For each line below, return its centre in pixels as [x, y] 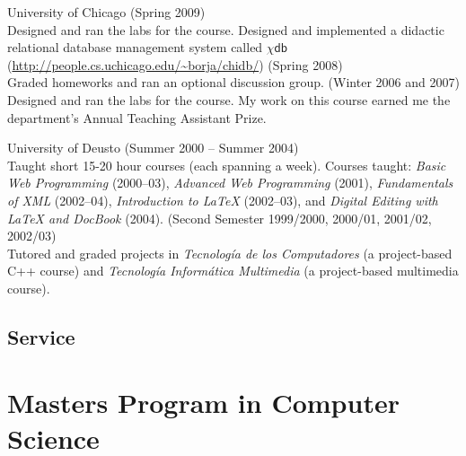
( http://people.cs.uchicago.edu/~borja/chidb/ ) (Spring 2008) [175, 64]
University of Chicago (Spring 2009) [106, 12]
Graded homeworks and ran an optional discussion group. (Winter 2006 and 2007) [233, 82]
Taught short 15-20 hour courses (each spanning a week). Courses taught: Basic [227, 165]
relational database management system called [135, 47]
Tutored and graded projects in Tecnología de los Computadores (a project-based [230, 253]
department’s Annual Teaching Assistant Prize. [137, 117]
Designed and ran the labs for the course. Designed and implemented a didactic [226, 29]
